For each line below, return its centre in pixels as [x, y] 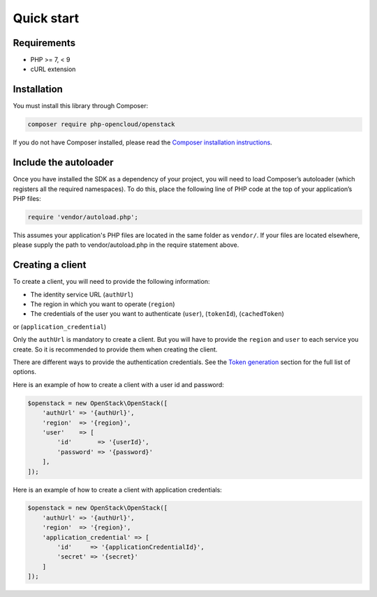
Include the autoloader [64, 163]
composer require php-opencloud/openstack [101, 124]
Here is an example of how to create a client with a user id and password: [119, 384]
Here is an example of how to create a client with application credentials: [118, 490]
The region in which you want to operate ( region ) [103, 304]
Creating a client [50, 265]
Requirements [44, 43]
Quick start [46, 18]
